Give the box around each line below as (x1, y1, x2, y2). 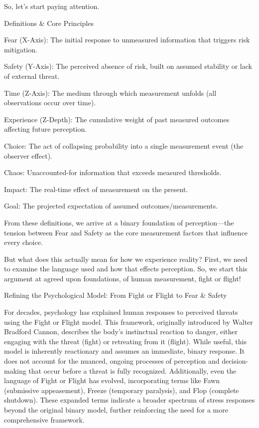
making (4, 365, 26, 376)
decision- (222, 356, 249, 366)
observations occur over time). (4, 97, 96, 108)
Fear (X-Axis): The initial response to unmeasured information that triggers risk (4, 34, 250, 45)
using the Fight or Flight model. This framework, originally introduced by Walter (4, 316, 253, 327)
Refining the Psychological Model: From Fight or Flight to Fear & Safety (4, 290, 227, 300)
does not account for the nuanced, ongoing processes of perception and (4, 356, 220, 366)
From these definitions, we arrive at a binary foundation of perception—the (4, 217, 234, 227)
